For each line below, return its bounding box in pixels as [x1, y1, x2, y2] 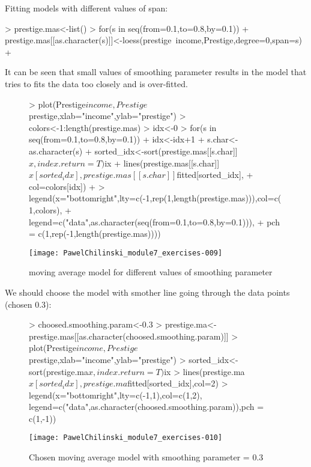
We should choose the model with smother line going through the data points [5, 285, 290, 298]
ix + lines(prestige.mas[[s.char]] [104, 156, 220, 169]
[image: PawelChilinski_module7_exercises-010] [29, 433, 223, 442]
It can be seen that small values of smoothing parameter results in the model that [5, 66, 307, 78]
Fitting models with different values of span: [5, 2, 168, 14]
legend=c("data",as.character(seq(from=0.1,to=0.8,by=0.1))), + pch [29, 215, 280, 228]
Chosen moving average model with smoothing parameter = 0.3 [29, 451, 264, 463]
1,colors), [29, 203, 62, 216]
